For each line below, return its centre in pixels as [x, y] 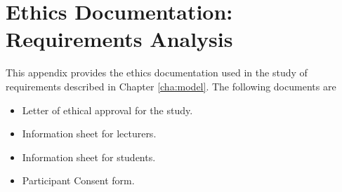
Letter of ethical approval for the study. [107, 110]
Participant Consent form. [78, 180]
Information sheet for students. [89, 157]
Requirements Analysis [119, 39]
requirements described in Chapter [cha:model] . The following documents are [171, 86]
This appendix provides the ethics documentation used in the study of [157, 73]
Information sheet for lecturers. [89, 133]
